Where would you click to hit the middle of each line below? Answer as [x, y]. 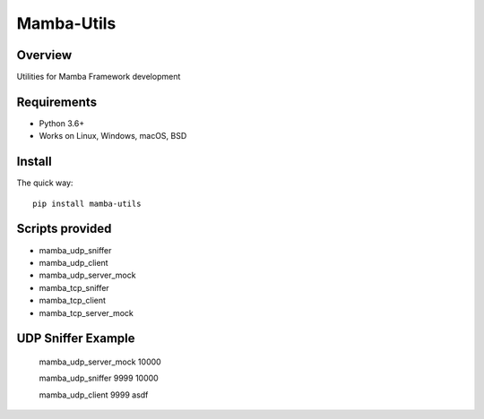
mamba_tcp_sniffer [74, 287]
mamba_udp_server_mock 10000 [100, 362]
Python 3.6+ [62, 123]
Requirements [57, 102]
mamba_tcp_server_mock [86, 312]
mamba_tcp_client [73, 301]
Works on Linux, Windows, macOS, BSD [113, 136]
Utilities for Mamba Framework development [99, 77]
